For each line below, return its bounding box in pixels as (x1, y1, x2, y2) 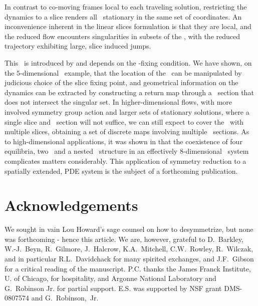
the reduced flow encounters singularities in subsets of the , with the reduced (5, 31, 240, 41)
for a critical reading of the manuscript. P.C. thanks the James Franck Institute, (5, 263, 251, 273)
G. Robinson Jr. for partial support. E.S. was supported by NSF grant (5, 282, 222, 293)
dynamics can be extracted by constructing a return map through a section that (5, 87, 254, 97)
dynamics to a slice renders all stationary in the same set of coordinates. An (5, 11, 242, 22)
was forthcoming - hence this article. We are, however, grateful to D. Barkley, (5, 233, 243, 244)
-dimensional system (183, 146, 249, 156)
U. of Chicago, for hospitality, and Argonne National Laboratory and (5, 273, 216, 283)
